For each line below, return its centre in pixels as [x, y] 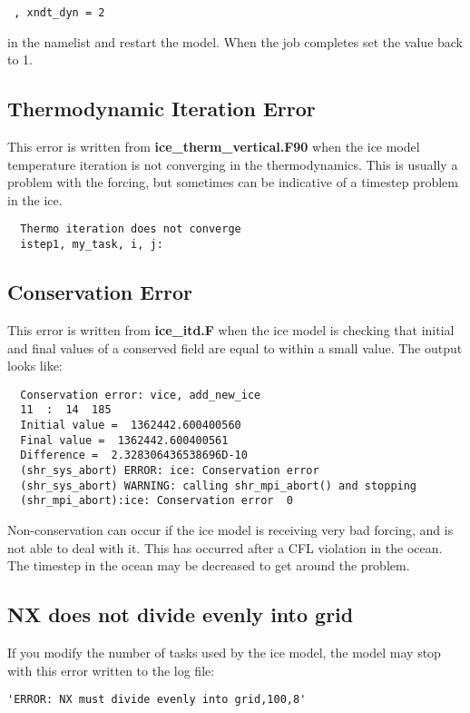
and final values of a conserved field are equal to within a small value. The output [235, 347]
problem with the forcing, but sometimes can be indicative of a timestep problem [233, 182]
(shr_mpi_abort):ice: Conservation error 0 [157, 501]
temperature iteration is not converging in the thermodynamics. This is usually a [233, 164]
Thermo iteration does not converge [131, 229]
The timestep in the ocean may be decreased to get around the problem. [209, 565]
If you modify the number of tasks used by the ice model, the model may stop [224, 652]
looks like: [35, 366]
